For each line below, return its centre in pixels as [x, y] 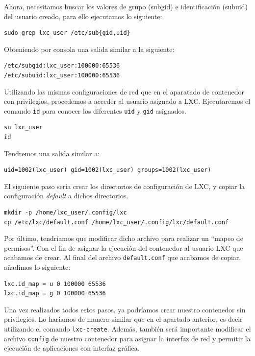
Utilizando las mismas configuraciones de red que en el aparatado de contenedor [124, 91]
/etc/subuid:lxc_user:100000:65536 [62, 75]
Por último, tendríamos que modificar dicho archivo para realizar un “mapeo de [124, 238]
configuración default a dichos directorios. [66, 196]
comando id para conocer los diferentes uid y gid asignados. [95, 110]
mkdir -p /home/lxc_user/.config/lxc [65, 212]
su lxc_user [23, 128]
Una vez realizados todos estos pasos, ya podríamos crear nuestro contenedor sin [125, 309]
